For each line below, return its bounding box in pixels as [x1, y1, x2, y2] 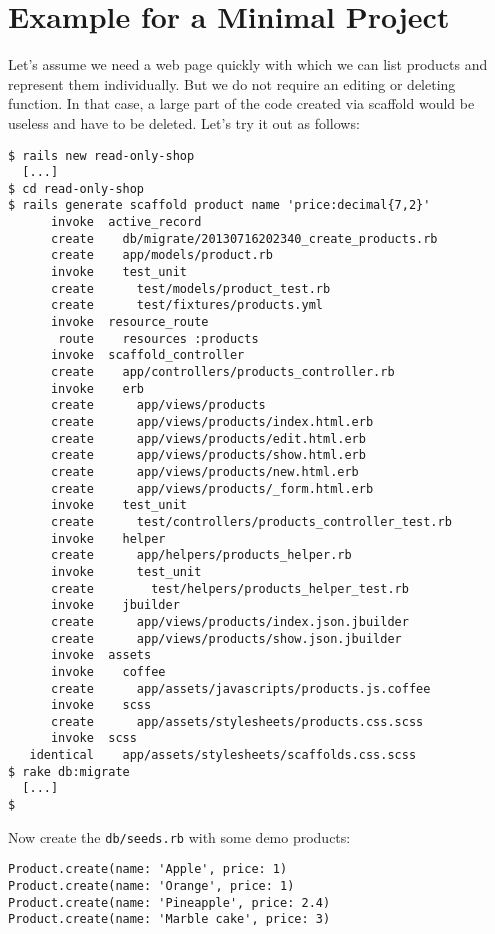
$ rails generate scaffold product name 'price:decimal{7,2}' [8, 198, 431, 213]
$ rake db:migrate [8, 764, 130, 779]
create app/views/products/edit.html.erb [50, 431, 366, 446]
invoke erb [50, 381, 145, 396]
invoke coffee [50, 664, 166, 679]
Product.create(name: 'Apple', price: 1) [8, 862, 288, 877]
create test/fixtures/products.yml [50, 298, 323, 313]
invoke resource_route [50, 315, 209, 330]
